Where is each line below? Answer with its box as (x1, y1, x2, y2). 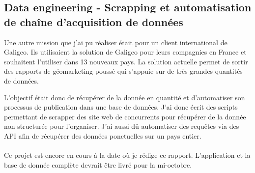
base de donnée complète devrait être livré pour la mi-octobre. (4, 159, 192, 170)
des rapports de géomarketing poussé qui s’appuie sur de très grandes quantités (4, 66, 243, 76)
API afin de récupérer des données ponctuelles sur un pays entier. (4, 130, 201, 141)
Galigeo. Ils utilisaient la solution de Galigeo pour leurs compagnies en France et (4, 47, 247, 57)
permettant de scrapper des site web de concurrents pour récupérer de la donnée (4, 111, 246, 121)
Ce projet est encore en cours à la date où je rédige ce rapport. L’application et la (4, 150, 251, 160)
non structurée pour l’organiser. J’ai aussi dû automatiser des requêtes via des (4, 121, 239, 131)
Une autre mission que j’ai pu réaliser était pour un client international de (4, 37, 227, 47)
